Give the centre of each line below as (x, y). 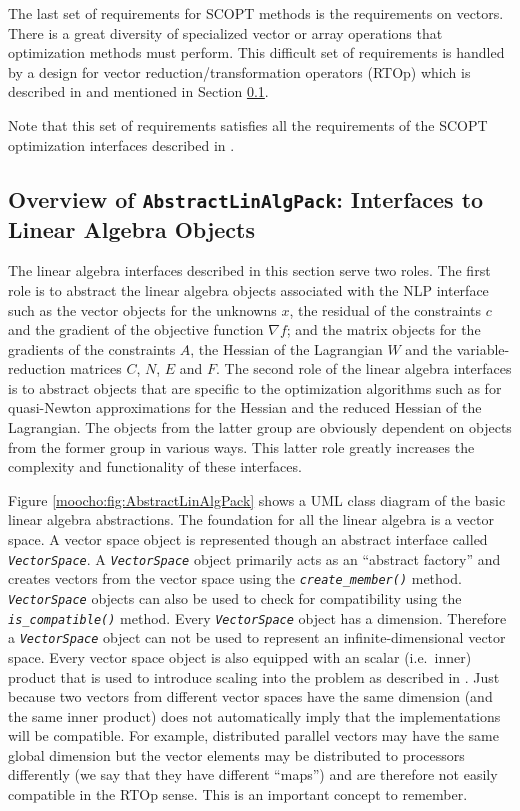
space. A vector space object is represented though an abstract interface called (248, 539)
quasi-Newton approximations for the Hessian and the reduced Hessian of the (245, 407)
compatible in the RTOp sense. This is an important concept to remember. (238, 794)
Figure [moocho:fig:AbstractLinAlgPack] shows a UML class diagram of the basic (257, 499)
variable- (483, 348)
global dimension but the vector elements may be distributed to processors (236, 754)
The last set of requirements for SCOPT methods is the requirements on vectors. (256, 13)
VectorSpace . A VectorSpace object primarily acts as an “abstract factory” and (254, 558)
